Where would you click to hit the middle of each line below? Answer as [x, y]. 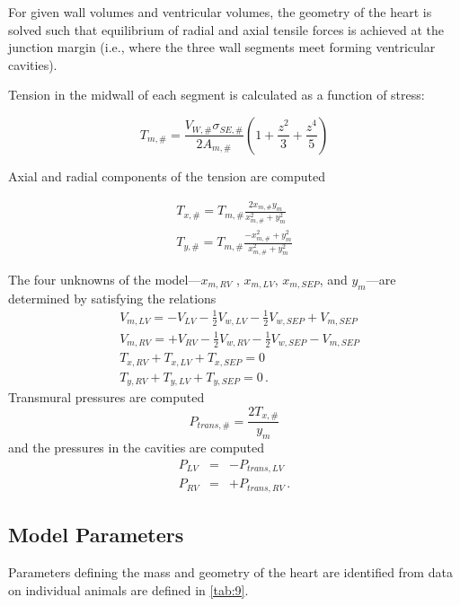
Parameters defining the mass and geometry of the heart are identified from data [230, 571]
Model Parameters [96, 535]
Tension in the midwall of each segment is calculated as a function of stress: [217, 95]
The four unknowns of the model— [105, 279]
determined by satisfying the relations [112, 298]
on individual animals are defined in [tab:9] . [128, 589]
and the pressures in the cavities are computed [137, 448]
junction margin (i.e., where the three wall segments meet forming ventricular [222, 47]
